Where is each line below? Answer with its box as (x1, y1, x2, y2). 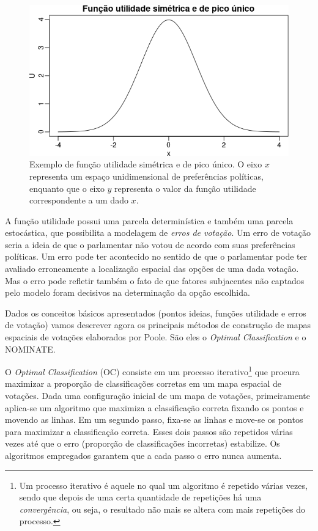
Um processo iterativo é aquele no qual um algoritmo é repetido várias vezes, (19, 478, 308, 491)
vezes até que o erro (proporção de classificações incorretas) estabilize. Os (5, 437, 280, 450)
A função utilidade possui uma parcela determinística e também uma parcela (5, 214, 294, 227)
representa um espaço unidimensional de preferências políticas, (29, 169, 264, 182)
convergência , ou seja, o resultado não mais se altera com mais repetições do (19, 502, 306, 515)
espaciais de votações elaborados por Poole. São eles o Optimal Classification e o (5, 331, 306, 343)
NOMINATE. (5, 342, 56, 355)
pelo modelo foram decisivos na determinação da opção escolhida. (5, 286, 250, 299)
